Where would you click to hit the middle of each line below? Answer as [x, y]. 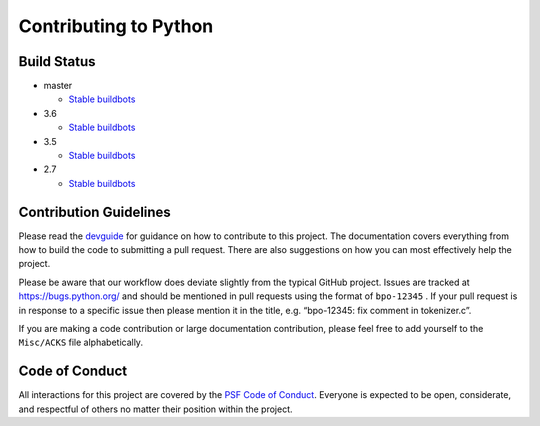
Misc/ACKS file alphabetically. [81, 342]
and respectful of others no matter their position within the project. [156, 409]
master [58, 86]
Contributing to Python [116, 26]
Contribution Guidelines [95, 211]
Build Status [57, 61]
